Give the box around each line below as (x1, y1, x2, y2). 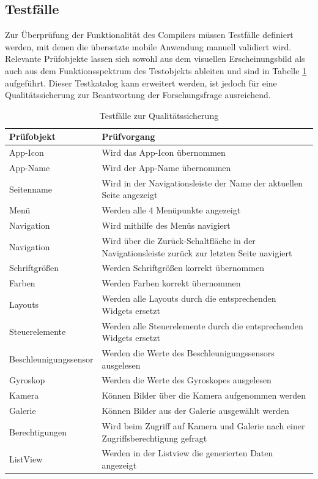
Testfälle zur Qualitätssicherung (99, 109, 219, 121)
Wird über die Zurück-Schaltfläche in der (102, 234, 256, 247)
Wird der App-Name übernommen (102, 161, 231, 174)
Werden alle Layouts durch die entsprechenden (102, 292, 276, 305)
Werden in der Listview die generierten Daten (102, 446, 273, 459)
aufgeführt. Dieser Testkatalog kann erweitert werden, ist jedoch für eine (5, 76, 277, 89)
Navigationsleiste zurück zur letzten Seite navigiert (102, 246, 292, 259)
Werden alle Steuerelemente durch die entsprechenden (102, 319, 303, 332)
